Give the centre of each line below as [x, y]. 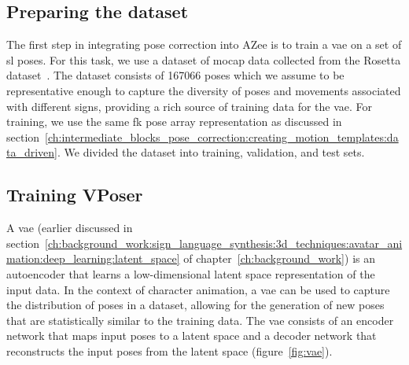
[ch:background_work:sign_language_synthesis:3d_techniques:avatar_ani [224, 243]
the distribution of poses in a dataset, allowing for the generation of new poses [195, 305]
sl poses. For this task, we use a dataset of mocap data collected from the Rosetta [204, 59]
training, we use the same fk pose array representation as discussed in [174, 122]
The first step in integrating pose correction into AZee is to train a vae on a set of [204, 44]
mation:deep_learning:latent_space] [93, 258]
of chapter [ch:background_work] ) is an [279, 258]
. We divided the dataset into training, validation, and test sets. [211, 152]
